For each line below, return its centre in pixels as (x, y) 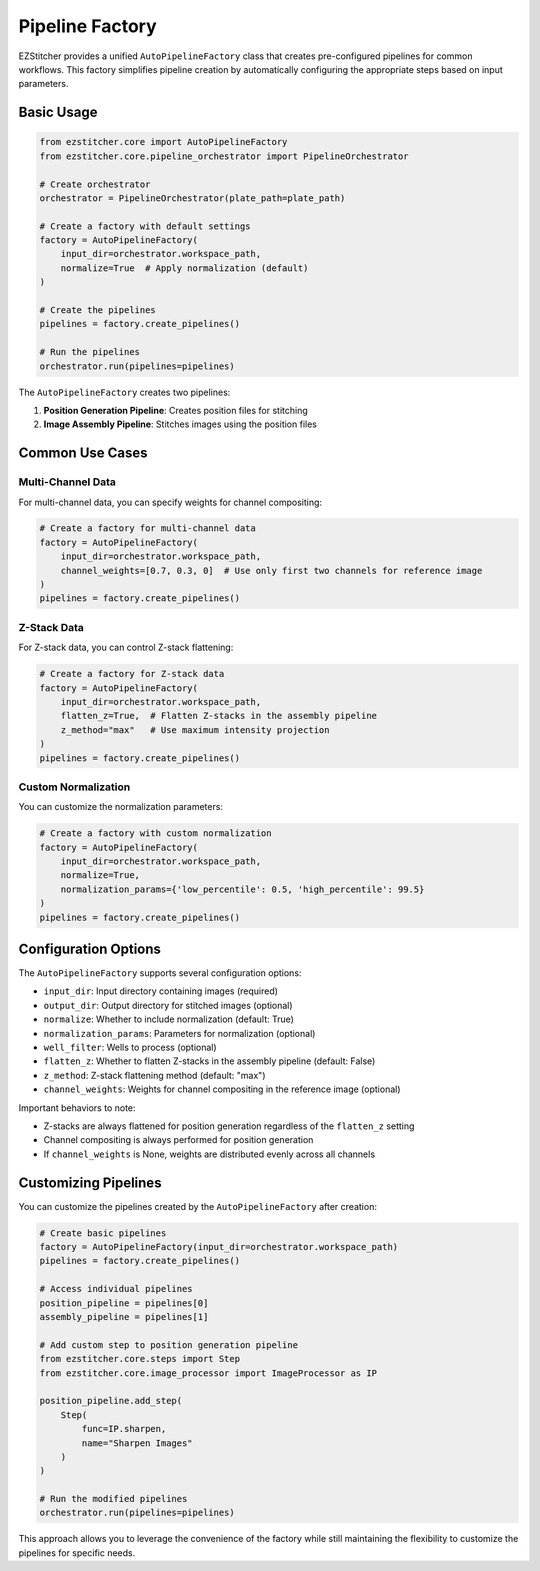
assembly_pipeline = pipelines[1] (124, 1316)
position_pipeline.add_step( (111, 1401)
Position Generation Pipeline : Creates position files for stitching (176, 410)
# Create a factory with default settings (145, 226)
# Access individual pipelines (116, 1289)
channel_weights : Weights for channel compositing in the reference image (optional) (222, 1089)
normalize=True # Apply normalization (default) (184, 268)
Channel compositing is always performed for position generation (178, 1140)
